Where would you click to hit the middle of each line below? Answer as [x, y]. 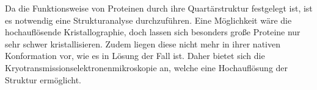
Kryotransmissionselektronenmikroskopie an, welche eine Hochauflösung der [147, 67]
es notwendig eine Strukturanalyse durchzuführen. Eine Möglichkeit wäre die [148, 20]
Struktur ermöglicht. [43, 79]
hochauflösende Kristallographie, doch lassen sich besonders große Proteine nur [153, 32]
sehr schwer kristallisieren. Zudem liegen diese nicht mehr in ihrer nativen [143, 43]
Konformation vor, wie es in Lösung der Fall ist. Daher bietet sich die [135, 56]
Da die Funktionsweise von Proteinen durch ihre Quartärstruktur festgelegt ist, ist [159, 8]
